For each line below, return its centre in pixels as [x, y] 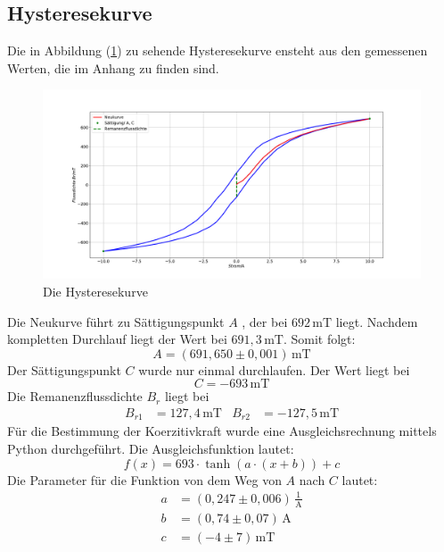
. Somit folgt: [319, 339]
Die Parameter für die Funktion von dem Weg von [144, 479]
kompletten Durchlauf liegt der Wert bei [117, 339]
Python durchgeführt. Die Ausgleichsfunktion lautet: [151, 449]
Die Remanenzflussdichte [75, 396]
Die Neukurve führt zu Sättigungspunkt [116, 321]
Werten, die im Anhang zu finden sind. [113, 67]
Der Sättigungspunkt [64, 369]
